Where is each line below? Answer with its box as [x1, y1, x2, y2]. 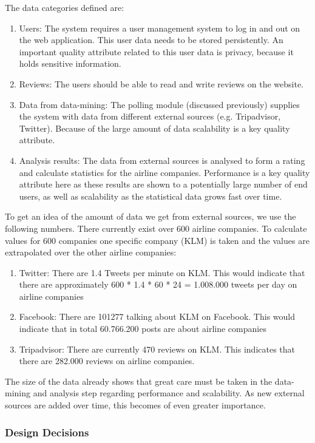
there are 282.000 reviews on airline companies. [19, 354, 195, 367]
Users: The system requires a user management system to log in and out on [19, 21, 300, 34]
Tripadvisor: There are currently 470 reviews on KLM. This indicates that [19, 342, 296, 355]
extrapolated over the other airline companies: [5, 246, 177, 259]
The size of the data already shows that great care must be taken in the [5, 374, 273, 387]
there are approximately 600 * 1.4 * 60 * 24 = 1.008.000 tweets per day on [19, 278, 297, 291]
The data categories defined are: [5, 1, 124, 13]
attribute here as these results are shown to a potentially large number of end [19, 178, 308, 191]
